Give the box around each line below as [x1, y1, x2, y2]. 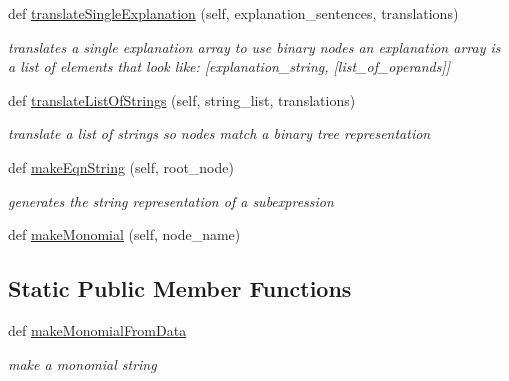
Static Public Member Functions [8, 273, 352, 304]
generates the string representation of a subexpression [8, 190, 334, 211]
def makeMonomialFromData [8, 319, 187, 340]
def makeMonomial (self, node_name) [8, 224, 241, 245]
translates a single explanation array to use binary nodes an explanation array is [8, 36, 501, 57]
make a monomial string [8, 353, 157, 374]
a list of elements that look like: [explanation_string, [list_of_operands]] [8, 56, 451, 77]
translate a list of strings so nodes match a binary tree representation [8, 123, 431, 144]
